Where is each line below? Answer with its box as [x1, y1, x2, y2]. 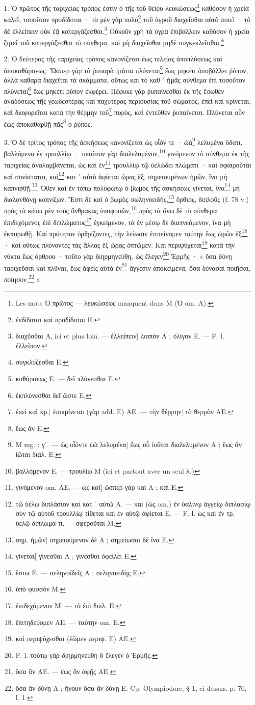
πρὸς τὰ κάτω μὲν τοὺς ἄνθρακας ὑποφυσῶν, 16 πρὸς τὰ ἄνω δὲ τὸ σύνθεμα [4, 204, 217, 215]
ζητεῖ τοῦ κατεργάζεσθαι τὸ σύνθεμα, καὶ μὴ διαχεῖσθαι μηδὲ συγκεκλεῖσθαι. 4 [4, 35, 224, 47]
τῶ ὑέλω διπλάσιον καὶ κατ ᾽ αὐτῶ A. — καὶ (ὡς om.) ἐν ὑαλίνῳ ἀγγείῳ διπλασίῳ [15, 498, 251, 508]
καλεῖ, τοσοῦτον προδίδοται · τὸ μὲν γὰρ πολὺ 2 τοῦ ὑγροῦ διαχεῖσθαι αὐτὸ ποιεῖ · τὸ [4, 13, 251, 24]
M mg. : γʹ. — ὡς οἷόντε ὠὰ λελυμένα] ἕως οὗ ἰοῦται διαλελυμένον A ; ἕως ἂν [15, 439, 242, 450]
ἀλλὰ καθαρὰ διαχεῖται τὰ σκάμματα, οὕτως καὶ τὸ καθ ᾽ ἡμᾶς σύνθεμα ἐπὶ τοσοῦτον [4, 74, 246, 85]
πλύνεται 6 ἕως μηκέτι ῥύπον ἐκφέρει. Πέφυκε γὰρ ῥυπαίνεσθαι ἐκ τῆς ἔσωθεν [4, 85, 224, 96]
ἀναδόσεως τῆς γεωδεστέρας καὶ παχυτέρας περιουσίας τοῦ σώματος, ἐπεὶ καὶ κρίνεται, [4, 95, 251, 106]
